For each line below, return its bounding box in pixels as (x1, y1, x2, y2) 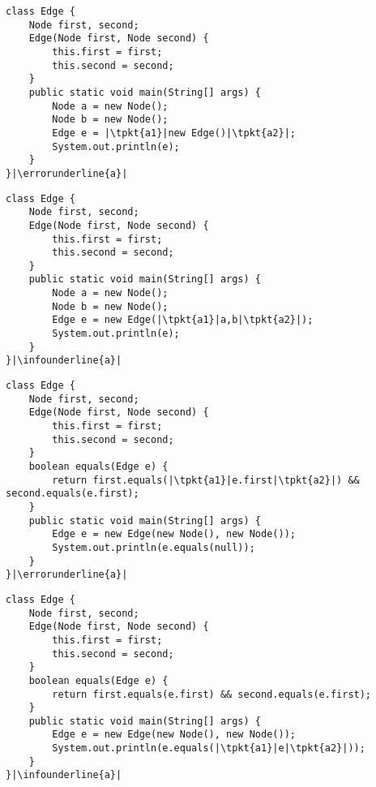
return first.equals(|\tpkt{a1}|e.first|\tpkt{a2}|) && (52, 474, 360, 486)
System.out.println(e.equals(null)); (52, 541, 255, 553)
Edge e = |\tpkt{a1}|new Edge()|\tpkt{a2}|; (52, 127, 296, 139)
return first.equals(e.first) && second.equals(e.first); (52, 688, 372, 700)
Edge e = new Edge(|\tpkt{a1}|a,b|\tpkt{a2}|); (52, 314, 314, 326)
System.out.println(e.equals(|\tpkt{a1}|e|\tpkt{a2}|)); (52, 742, 365, 755)
